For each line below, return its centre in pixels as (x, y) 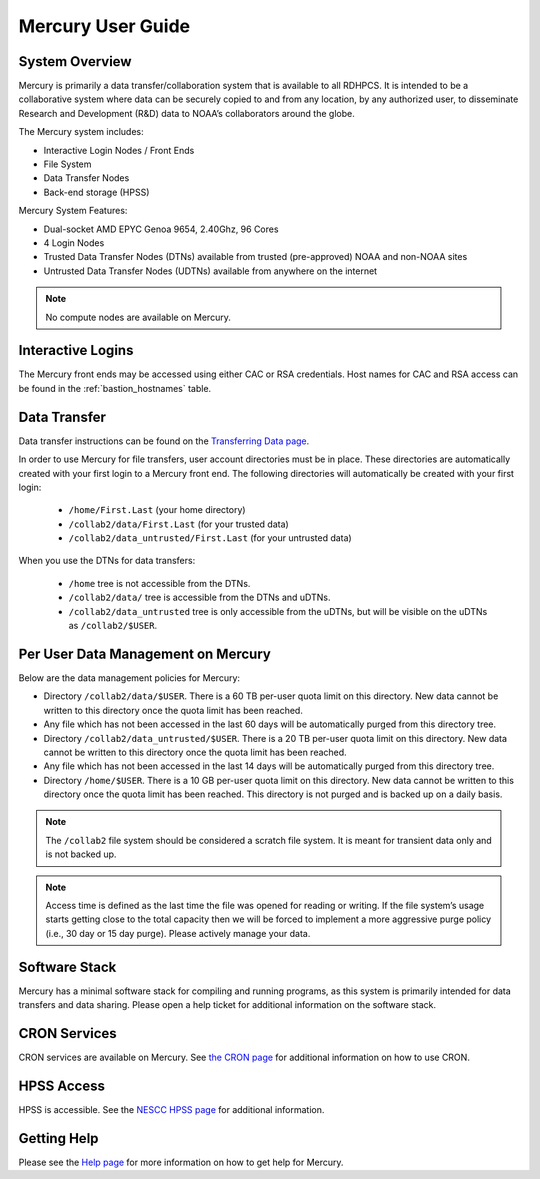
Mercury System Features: (73, 211)
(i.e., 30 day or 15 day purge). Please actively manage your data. (178, 933)
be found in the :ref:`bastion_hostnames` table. (115, 388)
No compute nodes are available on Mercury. (138, 317)
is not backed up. (81, 854)
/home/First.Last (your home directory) (157, 510)
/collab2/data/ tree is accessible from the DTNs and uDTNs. (199, 597)
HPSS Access (61, 1085)
